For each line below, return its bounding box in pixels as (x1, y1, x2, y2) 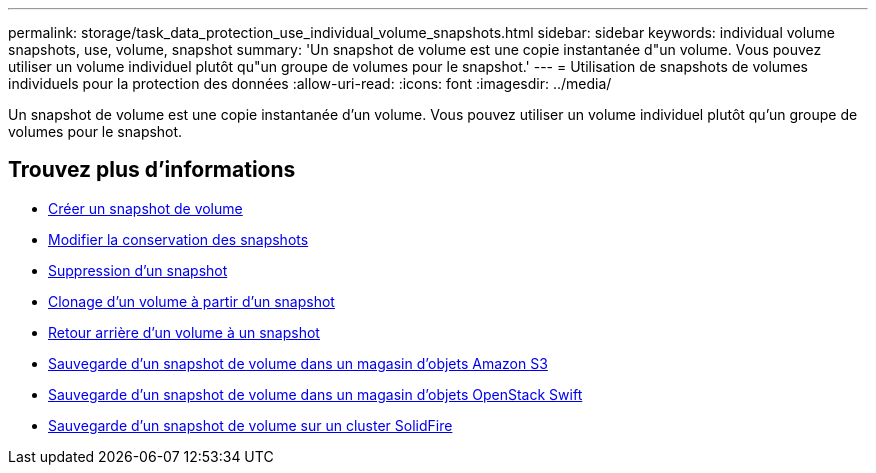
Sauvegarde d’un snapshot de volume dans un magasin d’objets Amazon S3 (48, 354, 548, 372)
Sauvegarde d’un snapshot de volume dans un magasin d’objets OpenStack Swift (48, 385, 583, 403)
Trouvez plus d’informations (8, 157, 296, 183)
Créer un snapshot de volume (48, 199, 243, 217)
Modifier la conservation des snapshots (48, 230, 309, 248)
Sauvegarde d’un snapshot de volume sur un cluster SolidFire (48, 416, 453, 434)
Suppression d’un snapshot (48, 261, 228, 279)
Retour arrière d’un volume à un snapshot (48, 323, 320, 341)
